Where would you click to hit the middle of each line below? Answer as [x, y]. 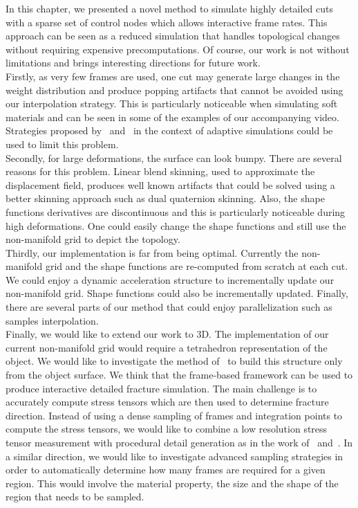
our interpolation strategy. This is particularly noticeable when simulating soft [172, 103]
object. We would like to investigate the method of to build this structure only [174, 361]
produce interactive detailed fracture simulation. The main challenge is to [161, 388]
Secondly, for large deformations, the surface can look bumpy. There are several [174, 157]
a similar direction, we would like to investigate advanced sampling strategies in [175, 456]
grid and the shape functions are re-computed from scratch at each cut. [197, 266]
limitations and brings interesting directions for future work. [133, 63]
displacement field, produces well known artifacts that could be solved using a [170, 184]
